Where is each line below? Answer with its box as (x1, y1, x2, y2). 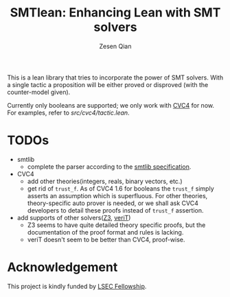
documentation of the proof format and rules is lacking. (27, 228, 184, 236)
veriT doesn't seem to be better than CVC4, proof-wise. (27, 235, 185, 243)
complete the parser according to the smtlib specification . (27, 163, 192, 171)
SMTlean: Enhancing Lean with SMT (10, 5, 221, 21)
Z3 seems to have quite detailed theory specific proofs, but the (27, 221, 206, 229)
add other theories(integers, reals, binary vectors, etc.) (27, 177, 183, 185)
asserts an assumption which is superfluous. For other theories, (27, 191, 208, 200)
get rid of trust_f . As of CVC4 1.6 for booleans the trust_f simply (27, 184, 214, 193)
